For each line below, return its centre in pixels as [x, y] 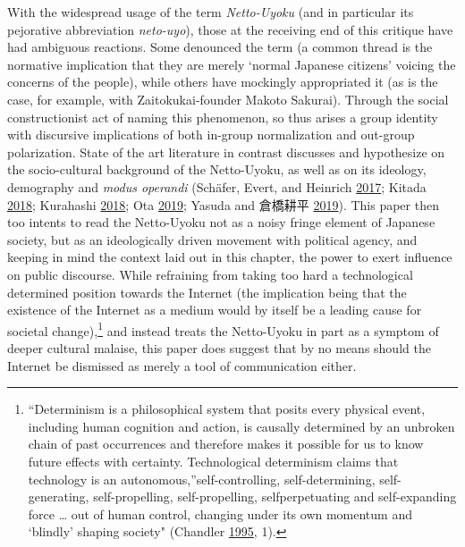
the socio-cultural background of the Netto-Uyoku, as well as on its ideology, [217, 169]
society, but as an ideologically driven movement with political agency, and [212, 239]
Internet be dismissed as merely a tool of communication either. [182, 365]
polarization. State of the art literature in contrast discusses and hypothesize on [226, 151]
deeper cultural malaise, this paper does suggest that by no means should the [219, 347]
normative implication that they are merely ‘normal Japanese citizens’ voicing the [232, 64]
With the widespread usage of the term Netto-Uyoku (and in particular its [211, 12]
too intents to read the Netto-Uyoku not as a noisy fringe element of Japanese [221, 222]
